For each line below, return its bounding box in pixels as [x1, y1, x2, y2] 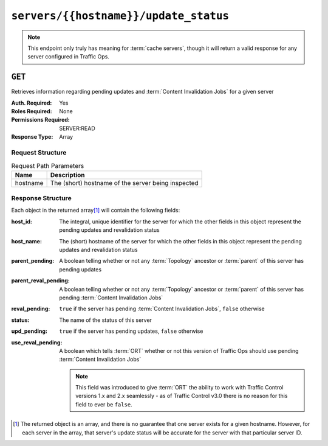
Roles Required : [11, 108, 52, 115]
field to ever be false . [75, 400, 133, 408]
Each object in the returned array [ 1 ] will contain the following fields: [11, 207, 180, 214]
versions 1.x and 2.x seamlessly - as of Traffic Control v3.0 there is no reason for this [75, 392, 288, 400]
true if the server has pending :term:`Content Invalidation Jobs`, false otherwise [59, 305, 265, 313]
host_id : [11, 218, 33, 225]
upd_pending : [11, 327, 48, 335]
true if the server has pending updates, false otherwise [59, 327, 203, 335]
